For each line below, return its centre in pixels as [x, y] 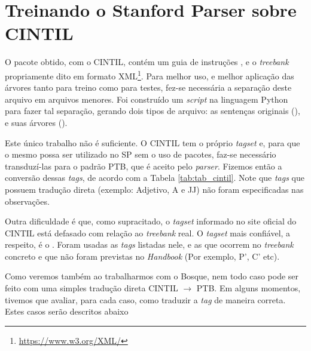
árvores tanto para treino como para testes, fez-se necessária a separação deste [148, 87]
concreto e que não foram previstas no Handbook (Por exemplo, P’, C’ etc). [142, 256]
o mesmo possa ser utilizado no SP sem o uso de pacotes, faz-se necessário [141, 154]
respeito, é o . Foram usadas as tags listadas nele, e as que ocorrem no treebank [149, 244]
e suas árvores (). [36, 122]
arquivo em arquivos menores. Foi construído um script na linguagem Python [147, 99]
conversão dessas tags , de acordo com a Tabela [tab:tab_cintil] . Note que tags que [155, 178]
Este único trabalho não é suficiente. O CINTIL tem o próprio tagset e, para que [153, 142]
